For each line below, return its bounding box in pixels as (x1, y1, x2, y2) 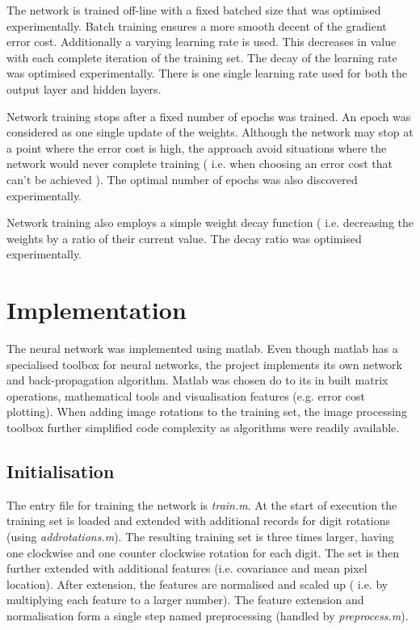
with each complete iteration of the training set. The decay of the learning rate (6, 48, 397, 65)
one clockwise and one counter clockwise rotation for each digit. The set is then (6, 544, 400, 561)
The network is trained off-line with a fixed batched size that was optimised (6, 2, 381, 18)
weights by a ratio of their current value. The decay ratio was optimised (6, 229, 362, 246)
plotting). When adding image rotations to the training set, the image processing (6, 403, 407, 420)
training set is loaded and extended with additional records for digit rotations (6, 512, 391, 529)
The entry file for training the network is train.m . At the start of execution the (6, 496, 397, 513)
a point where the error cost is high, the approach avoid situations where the (6, 139, 387, 156)
